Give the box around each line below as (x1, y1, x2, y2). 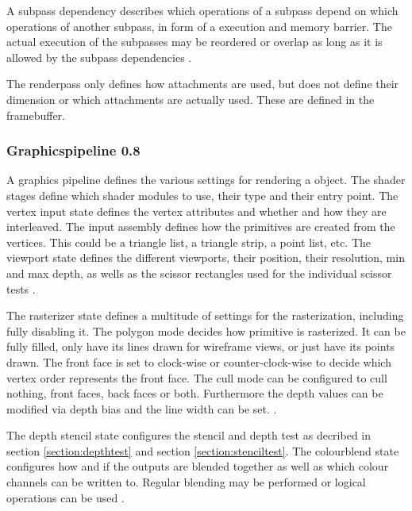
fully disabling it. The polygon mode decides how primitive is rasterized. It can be (6, 322, 406, 339)
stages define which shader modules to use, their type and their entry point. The (6, 186, 399, 203)
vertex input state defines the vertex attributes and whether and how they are (6, 202, 387, 219)
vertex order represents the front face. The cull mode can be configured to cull (6, 369, 387, 386)
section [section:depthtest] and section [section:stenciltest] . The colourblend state (6, 442, 399, 459)
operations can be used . (6, 489, 125, 505)
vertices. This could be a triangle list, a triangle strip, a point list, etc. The (6, 233, 372, 250)
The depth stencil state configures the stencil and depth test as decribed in (6, 427, 372, 444)
